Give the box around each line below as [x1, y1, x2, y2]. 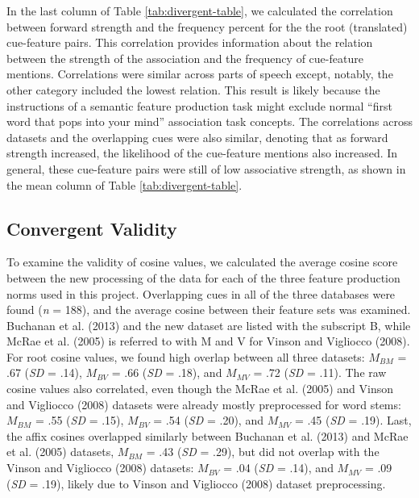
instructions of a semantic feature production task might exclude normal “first [6, 97, 392, 114]
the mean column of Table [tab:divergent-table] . [6, 176, 243, 193]
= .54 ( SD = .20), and [153, 412, 263, 429]
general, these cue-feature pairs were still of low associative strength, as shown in [6, 160, 406, 177]
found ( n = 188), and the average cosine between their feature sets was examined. [6, 301, 411, 318]
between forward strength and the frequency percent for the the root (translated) [6, 18, 408, 35]
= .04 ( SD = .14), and [223, 459, 334, 476]
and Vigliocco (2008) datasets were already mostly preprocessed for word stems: [6, 395, 401, 412]
